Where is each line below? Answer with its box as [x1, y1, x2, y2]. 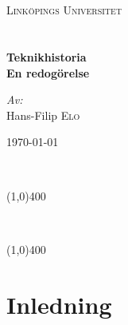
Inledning [6, 287, 112, 320]
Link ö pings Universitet [6, 2, 122, 18]
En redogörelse [6, 64, 90, 81]
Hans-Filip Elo [6, 106, 80, 123]
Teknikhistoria [6, 48, 87, 65]
